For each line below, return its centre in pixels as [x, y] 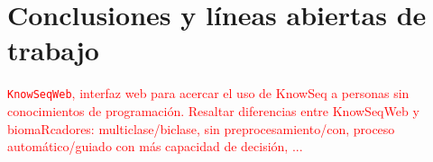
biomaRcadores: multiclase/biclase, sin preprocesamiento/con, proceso [201, 128]
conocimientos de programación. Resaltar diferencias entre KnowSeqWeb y [213, 110]
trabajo [53, 50]
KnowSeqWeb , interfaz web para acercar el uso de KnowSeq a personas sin [208, 93]
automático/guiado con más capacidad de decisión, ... [155, 146]
